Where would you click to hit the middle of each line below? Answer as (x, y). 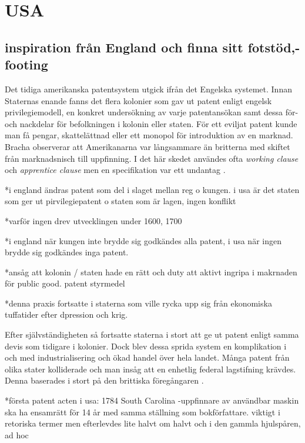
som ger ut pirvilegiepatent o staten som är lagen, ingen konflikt (120, 201)
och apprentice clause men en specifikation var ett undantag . (115, 170)
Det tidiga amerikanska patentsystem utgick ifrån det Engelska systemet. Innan (148, 89)
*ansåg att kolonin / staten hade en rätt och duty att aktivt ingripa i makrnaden (151, 272)
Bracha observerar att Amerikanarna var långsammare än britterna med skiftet (148, 146)
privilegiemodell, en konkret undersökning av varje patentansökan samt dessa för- (152, 112)
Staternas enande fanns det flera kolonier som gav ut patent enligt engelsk (138, 100)
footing (26, 64)
